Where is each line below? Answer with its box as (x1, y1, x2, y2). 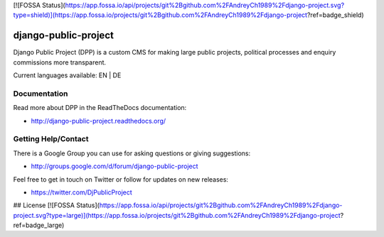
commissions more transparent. (13, 57, 107, 67)
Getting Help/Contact (13, 134, 89, 144)
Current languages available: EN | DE (13, 71, 122, 79)
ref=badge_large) (13, 221, 65, 230)
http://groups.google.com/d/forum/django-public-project (31, 162, 198, 170)
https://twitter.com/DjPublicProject (31, 188, 133, 197)
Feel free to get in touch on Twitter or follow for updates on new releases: (13, 175, 229, 184)
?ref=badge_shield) (306, 11, 364, 19)
